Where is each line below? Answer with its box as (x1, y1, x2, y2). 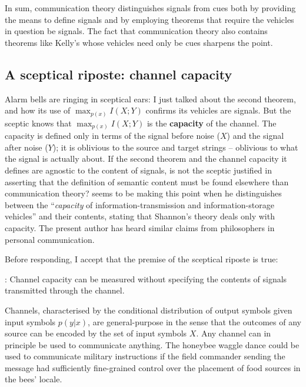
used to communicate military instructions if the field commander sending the (5, 350, 285, 362)
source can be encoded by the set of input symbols (5, 327, 187, 339)
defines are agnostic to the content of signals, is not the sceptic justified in (5, 164, 272, 176)
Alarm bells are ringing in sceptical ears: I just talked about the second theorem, (5, 92, 296, 105)
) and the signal (227, 129, 284, 142)
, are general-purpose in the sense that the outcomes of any (88, 315, 301, 328)
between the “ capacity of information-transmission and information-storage (5, 198, 274, 211)
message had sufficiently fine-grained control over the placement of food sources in (5, 361, 301, 373)
